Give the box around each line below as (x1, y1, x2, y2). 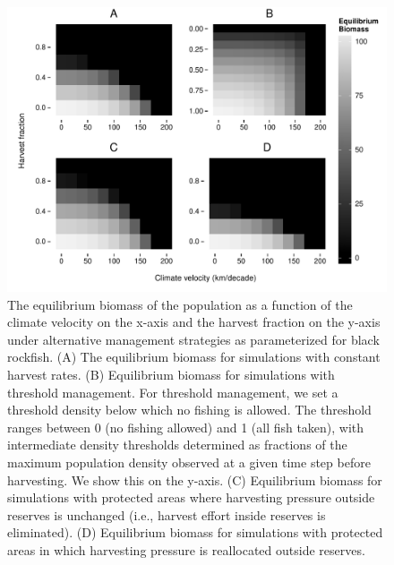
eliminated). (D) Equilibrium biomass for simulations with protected (7, 523, 383, 542)
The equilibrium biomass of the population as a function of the (7, 295, 353, 313)
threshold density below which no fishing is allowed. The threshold (7, 400, 372, 419)
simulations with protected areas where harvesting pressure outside (7, 488, 375, 507)
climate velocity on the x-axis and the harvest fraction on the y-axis (7, 312, 381, 331)
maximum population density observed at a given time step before (7, 452, 371, 471)
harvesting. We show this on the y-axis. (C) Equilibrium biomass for (7, 470, 382, 489)
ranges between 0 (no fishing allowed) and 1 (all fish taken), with (7, 417, 364, 436)
